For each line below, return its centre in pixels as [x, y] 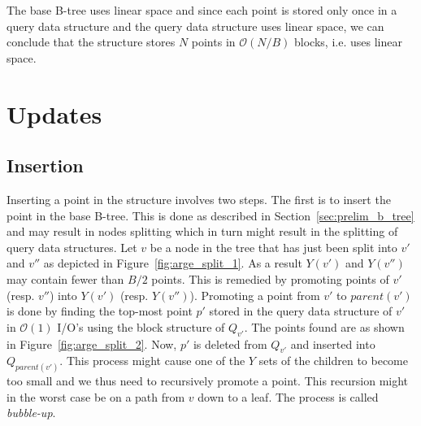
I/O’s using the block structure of [141, 326]
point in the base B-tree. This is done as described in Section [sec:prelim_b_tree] [210, 215]
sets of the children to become [333, 361]
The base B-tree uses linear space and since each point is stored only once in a [202, 10]
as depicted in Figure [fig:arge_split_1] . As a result [173, 263]
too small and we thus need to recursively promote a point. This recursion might [208, 381]
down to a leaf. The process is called [288, 396]
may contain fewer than [65, 278]
